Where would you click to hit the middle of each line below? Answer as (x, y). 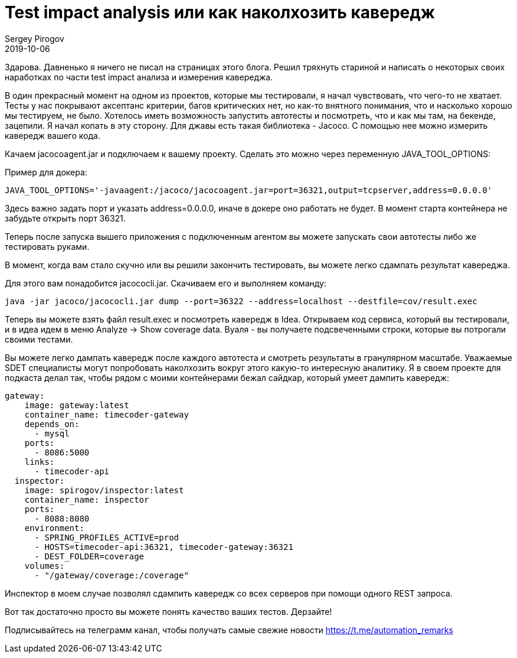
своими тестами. (39, 339)
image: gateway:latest (77, 405)
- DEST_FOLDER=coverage (89, 556)
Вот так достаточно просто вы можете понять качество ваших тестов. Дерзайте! (168, 611)
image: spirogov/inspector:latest (104, 490)
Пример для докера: (46, 172)
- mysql (52, 433)
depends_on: (52, 424)
